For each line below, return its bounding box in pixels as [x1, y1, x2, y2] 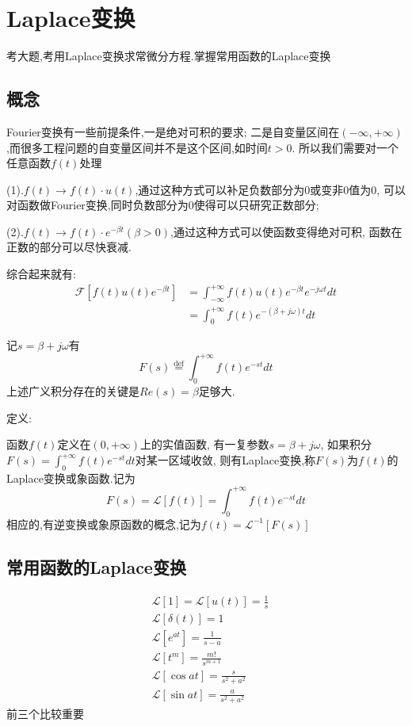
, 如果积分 [320, 436, 372, 453]
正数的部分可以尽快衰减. [6, 239, 132, 255]
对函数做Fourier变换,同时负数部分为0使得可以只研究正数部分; [6, 197, 319, 213]
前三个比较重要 [6, 705, 84, 721]
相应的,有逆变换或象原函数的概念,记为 [6, 515, 201, 532]
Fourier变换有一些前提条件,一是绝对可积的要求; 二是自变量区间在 [6, 123, 340, 139]
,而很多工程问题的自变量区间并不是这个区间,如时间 [6, 139, 268, 155]
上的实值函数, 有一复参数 [140, 436, 269, 453]
